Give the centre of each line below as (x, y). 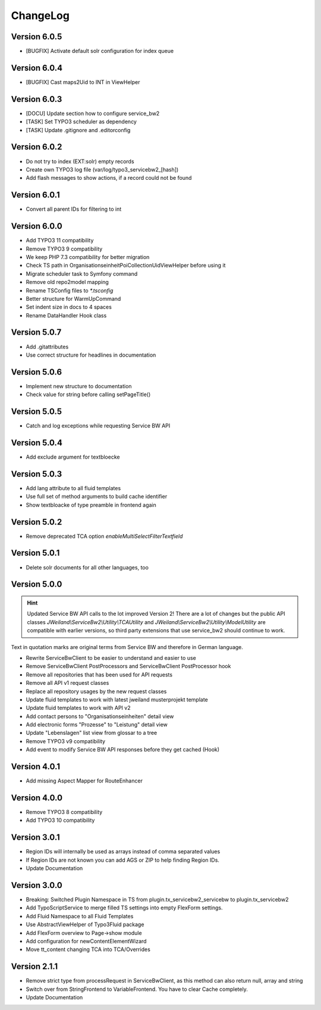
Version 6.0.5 (37, 37)
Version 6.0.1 (35, 195)
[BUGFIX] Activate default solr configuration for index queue (100, 51)
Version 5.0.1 (35, 553)
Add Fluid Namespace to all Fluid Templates (80, 916)
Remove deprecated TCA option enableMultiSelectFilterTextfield (104, 536)
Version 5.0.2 (37, 522)
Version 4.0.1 (36, 767)
